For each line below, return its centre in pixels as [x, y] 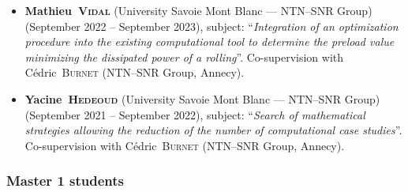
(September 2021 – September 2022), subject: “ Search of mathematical [195, 114]
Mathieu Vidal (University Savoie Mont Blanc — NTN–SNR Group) [198, 10]
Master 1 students [66, 181]
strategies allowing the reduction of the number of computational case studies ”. [213, 130]
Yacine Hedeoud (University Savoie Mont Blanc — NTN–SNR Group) [202, 98]
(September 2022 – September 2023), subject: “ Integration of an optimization [211, 26]
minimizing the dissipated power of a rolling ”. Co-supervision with [184, 56]
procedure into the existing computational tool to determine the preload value [210, 41]
